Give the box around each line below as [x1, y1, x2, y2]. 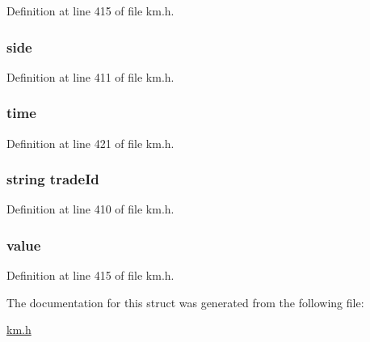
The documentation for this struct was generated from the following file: [6, 293, 364, 310]
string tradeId [6, 169, 99, 189]
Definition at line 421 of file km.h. [6, 134, 174, 151]
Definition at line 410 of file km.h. [6, 201, 174, 217]
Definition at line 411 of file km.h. [6, 68, 174, 85]
